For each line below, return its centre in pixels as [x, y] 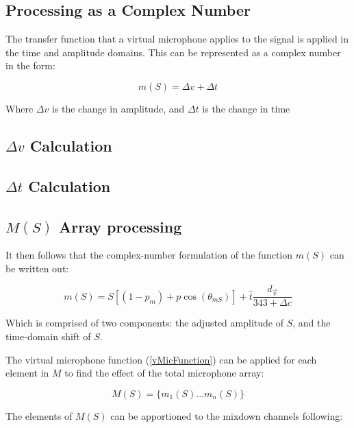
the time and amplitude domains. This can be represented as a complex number [173, 52]
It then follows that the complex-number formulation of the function [149, 255]
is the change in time [246, 108]
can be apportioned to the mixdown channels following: [227, 415]
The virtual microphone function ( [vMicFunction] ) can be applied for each [161, 359]
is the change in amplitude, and [118, 108]
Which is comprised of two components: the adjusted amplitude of [144, 323]
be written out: [37, 268]
